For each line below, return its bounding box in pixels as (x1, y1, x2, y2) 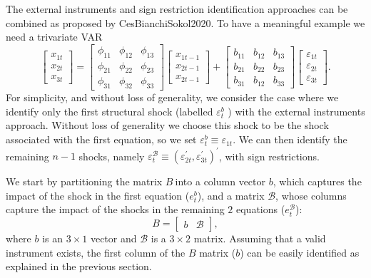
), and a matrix (197, 187, 265, 202)
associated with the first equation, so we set (6, 132, 197, 147)
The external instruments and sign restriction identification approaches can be (6, 1, 348, 16)
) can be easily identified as (240, 244, 360, 259)
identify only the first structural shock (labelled (6, 103, 213, 118)
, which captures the (273, 174, 362, 189)
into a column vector (175, 174, 265, 189)
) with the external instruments (228, 103, 365, 118)
